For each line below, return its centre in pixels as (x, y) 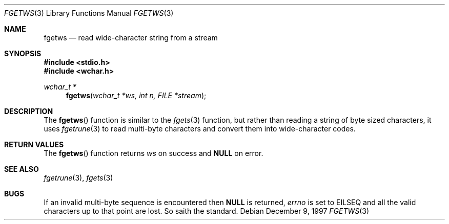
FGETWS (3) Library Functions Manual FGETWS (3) (89, 13)
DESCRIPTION (29, 111)
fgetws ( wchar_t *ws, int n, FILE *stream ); (136, 95)
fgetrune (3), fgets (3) (78, 178)
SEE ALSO (22, 169)
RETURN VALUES (34, 144)
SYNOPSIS (23, 53)
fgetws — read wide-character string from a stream (131, 38)
